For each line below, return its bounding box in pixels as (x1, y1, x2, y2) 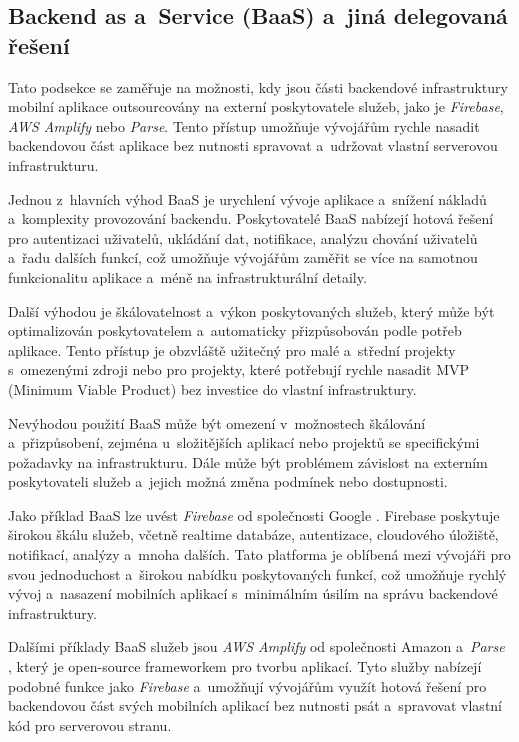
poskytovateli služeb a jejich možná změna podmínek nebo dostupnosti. (8, 471, 448, 492)
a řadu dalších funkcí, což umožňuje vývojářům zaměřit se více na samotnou (8, 247, 478, 268)
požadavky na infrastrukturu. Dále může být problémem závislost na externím (8, 451, 488, 472)
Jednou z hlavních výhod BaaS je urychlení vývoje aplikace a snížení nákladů (8, 188, 487, 209)
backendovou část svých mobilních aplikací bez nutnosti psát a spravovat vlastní (8, 695, 503, 716)
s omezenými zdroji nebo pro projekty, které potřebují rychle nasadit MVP (8, 359, 470, 380)
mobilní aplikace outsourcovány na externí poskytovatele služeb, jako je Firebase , (8, 96, 504, 117)
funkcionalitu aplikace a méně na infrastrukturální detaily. (8, 266, 367, 287)
